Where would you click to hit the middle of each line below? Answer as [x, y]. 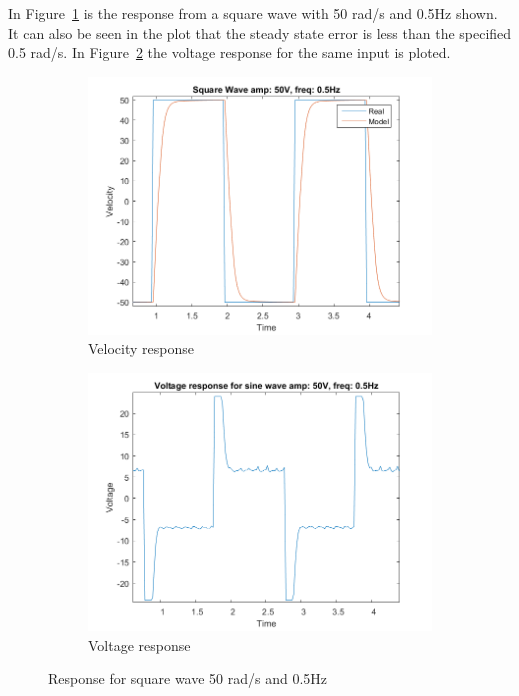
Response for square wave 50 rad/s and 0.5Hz [188, 678]
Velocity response [141, 348]
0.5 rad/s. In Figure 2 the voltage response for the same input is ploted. [229, 52]
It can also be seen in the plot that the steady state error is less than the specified [260, 32]
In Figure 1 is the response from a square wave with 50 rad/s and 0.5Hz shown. [253, 13]
